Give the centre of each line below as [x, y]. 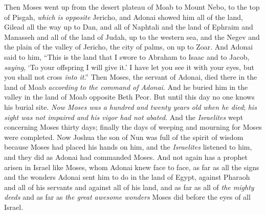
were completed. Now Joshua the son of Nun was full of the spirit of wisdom [124, 137]
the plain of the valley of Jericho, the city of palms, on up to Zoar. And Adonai [129, 47]
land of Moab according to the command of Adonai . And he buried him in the [126, 87]
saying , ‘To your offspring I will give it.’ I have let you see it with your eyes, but [129, 67]
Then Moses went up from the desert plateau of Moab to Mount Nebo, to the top [132, 7]
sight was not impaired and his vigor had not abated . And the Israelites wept [124, 117]
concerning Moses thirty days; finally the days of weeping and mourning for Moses [133, 127]
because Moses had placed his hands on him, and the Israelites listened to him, [128, 147]
